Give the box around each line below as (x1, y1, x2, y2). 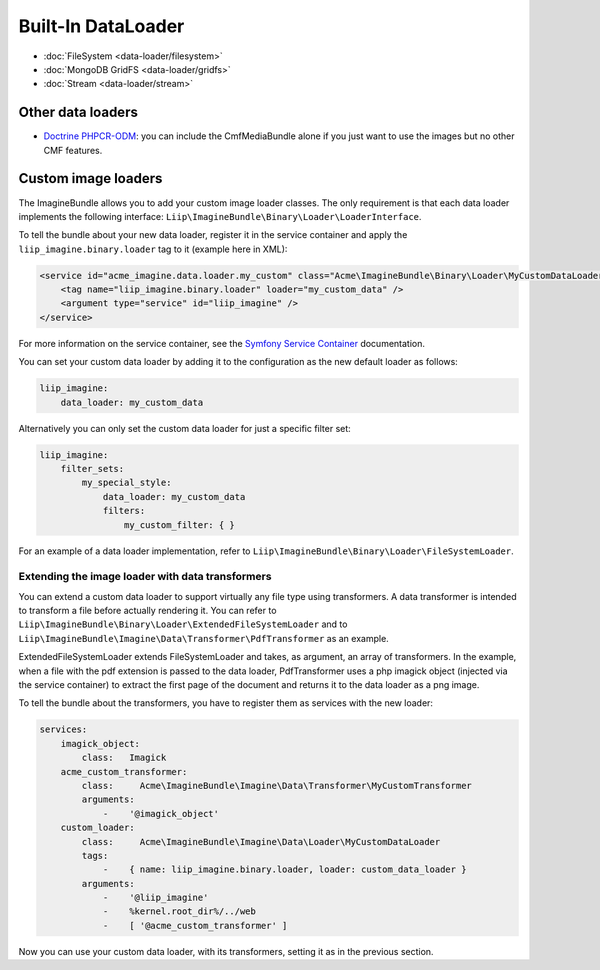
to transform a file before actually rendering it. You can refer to (18, 605, 277, 617)
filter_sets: (60, 463, 125, 474)
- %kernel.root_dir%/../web (102, 906, 257, 917)
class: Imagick (81, 752, 167, 764)
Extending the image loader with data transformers (18, 570, 272, 584)
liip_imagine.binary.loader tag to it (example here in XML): (18, 243, 288, 255)
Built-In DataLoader (18, 15, 185, 37)
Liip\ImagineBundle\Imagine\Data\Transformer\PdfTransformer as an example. (18, 632, 389, 644)
